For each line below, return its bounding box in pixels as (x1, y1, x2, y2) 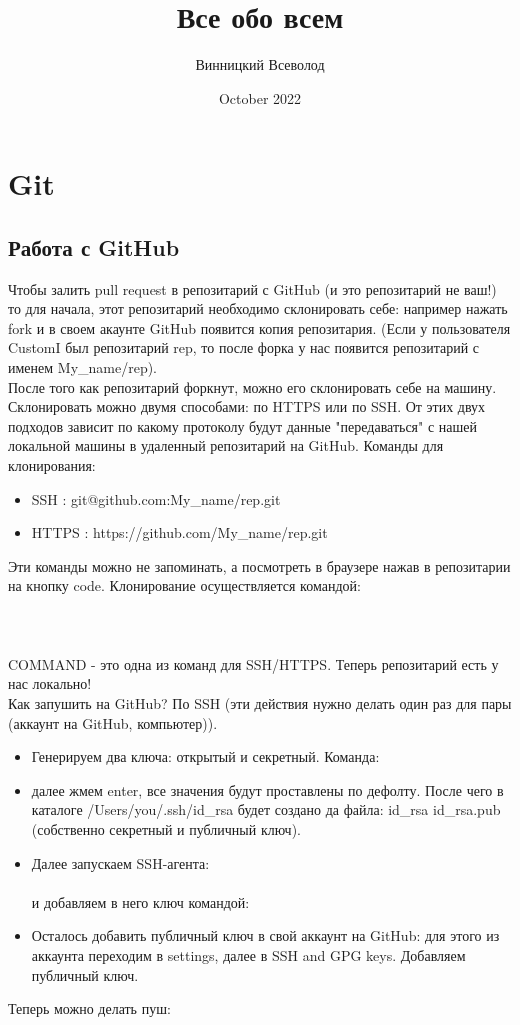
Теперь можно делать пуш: (8, 998, 171, 1019)
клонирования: (8, 455, 96, 476)
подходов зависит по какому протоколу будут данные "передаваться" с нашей (8, 415, 478, 436)
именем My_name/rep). (8, 357, 158, 378)
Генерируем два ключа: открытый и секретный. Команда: (31, 746, 380, 767)
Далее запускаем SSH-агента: (31, 852, 210, 873)
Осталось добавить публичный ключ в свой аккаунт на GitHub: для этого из (31, 925, 500, 946)
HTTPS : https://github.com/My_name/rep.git (31, 522, 328, 543)
